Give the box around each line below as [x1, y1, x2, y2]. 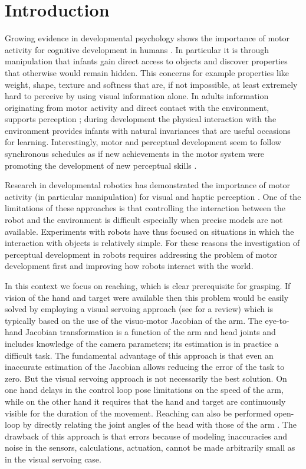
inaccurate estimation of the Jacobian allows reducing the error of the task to [5, 360, 285, 373]
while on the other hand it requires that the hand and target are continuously [5, 395, 286, 407]
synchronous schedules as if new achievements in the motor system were [5, 147, 265, 160]
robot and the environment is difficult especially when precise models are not [5, 214, 283, 226]
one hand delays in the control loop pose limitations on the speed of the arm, [5, 383, 284, 396]
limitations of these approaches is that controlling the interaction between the [5, 202, 286, 214]
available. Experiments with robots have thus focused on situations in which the [5, 225, 294, 237]
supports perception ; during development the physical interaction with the [5, 113, 277, 125]
